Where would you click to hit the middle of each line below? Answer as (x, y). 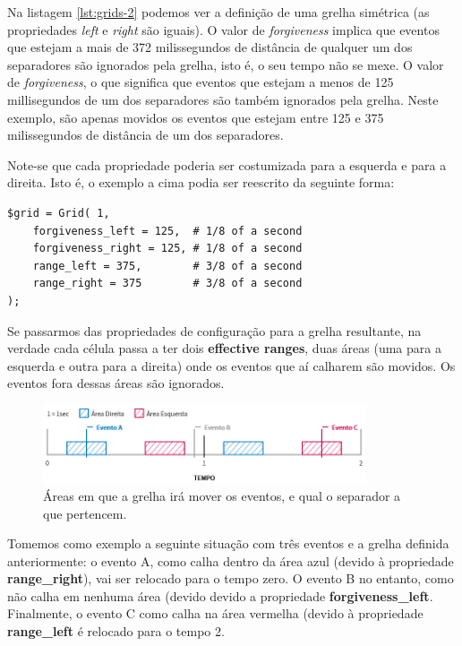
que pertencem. (85, 513)
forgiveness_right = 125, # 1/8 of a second (167, 249)
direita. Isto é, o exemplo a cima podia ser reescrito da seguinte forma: (201, 182)
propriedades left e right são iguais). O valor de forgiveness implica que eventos (223, 29)
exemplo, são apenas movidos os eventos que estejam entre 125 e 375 (196, 117)
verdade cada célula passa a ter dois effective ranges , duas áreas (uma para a (224, 348)
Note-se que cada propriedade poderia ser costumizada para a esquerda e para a (227, 164)
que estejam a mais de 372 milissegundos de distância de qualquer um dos (210, 47)
